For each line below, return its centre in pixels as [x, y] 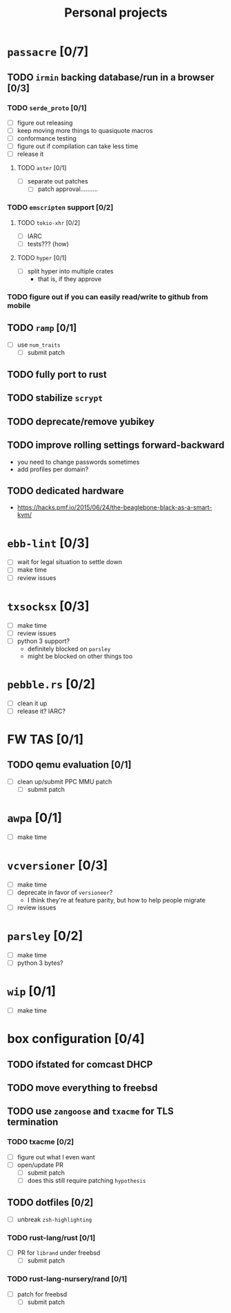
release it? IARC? [41, 711]
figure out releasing [45, 123]
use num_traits [39, 345]
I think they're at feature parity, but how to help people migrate [116, 900]
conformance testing [47, 138]
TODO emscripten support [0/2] [60, 208]
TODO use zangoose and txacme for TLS [90, 1111]
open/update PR [40, 1165]
